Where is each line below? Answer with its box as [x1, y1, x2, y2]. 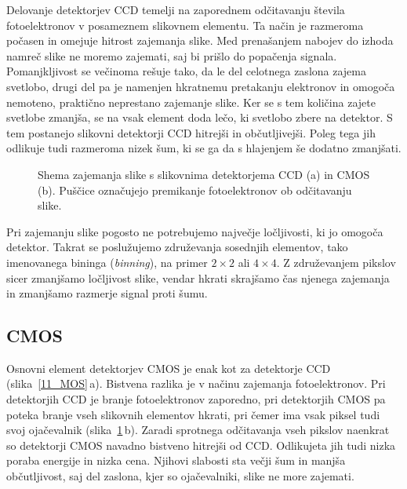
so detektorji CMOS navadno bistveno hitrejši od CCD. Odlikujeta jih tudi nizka [6, 436, 396, 453]
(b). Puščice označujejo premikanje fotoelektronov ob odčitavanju [38, 181, 352, 198]
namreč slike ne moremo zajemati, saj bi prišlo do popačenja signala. [6, 47, 337, 64]
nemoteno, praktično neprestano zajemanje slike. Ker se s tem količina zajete [6, 93, 376, 110]
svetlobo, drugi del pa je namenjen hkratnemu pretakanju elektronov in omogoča [6, 78, 395, 94]
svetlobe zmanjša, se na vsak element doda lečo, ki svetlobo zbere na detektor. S [6, 109, 393, 126]
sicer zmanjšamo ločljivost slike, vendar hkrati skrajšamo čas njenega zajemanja [6, 269, 390, 286]
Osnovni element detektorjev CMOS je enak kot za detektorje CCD [6, 359, 331, 376]
